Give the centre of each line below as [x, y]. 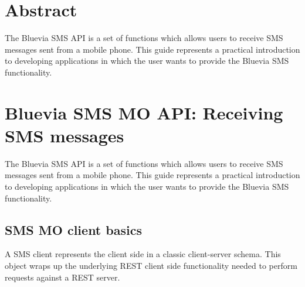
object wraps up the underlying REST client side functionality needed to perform [151, 265]
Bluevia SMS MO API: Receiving [144, 112]
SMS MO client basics [73, 229]
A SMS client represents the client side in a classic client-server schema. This [143, 254]
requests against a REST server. [62, 277]
